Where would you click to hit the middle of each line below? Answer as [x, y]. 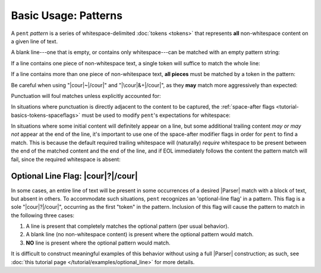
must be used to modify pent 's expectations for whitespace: [156, 115]
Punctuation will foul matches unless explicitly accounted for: [86, 96]
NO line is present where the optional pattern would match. [98, 243]
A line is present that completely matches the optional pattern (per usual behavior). [127, 226]
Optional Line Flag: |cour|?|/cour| [74, 176]
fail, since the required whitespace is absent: [66, 159]
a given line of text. [34, 41]
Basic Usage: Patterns [67, 15]
